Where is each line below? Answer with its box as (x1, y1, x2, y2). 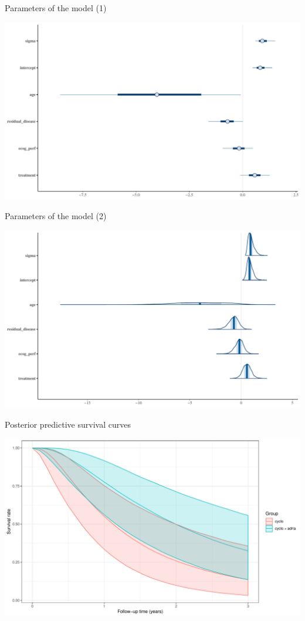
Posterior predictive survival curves (5, 418, 131, 430)
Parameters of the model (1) (5, 2, 107, 14)
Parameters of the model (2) (5, 210, 107, 222)
